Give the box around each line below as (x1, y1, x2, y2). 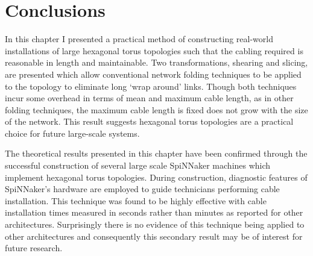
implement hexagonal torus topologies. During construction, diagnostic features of (5, 170, 308, 183)
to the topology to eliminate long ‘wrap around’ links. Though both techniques (5, 80, 297, 92)
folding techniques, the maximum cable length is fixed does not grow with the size (5, 103, 308, 116)
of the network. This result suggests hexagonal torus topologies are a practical (5, 115, 294, 128)
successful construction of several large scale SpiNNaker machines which (5, 159, 271, 172)
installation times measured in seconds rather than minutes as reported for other (5, 206, 303, 219)
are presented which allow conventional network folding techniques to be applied (5, 67, 302, 80)
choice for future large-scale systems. (5, 126, 140, 139)
